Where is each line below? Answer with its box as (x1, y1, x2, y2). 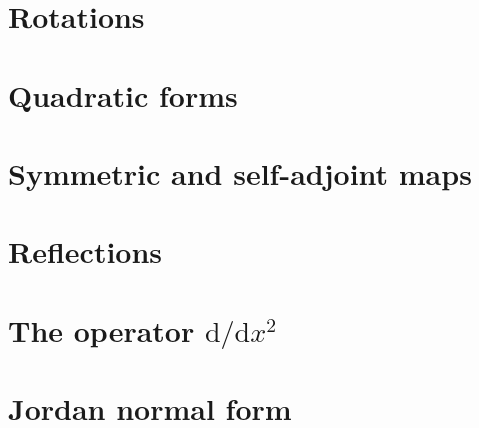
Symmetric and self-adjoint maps (8, 152, 472, 193)
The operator (8, 309, 195, 350)
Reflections (8, 231, 163, 272)
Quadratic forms (8, 74, 238, 115)
